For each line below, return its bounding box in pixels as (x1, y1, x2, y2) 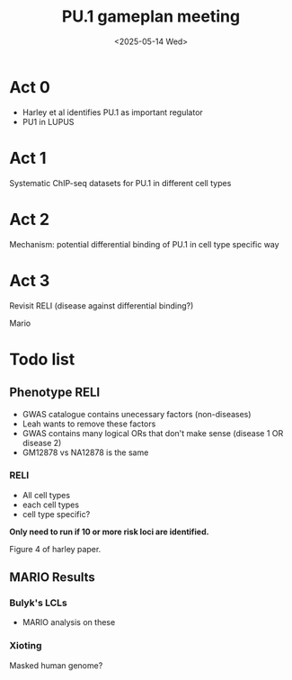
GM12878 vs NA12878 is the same (22, 447, 149, 458)
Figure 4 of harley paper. (9, 543, 102, 554)
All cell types (22, 489, 70, 500)
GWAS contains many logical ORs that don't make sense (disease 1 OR (22, 427, 284, 438)
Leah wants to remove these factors (22, 418, 156, 429)
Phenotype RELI (9, 385, 101, 400)
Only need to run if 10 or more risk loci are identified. (9, 526, 209, 537)
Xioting (9, 640, 42, 652)
